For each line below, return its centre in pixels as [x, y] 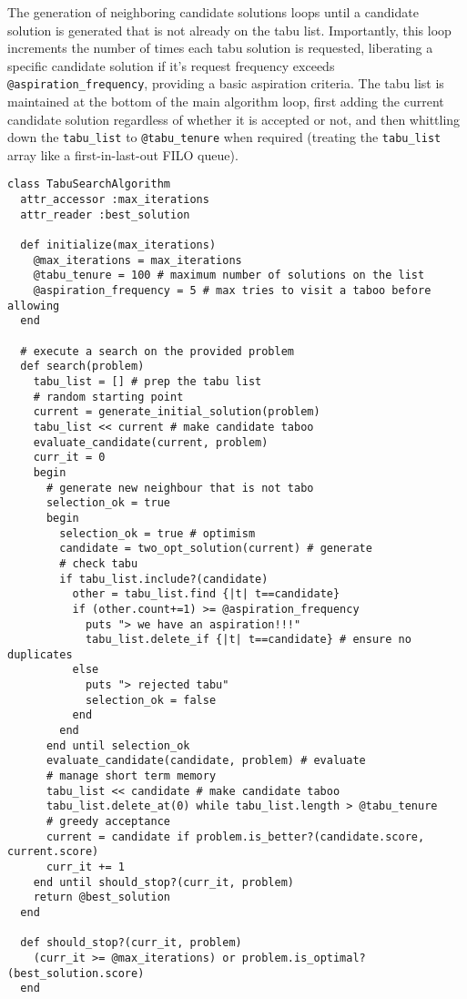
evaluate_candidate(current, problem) [151, 442]
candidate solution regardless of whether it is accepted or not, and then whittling [234, 119]
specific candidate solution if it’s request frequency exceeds [171, 65]
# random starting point [108, 397]
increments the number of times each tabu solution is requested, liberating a [220, 48]
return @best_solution [102, 897]
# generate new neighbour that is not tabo [180, 488]
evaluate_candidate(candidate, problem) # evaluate [206, 761]
